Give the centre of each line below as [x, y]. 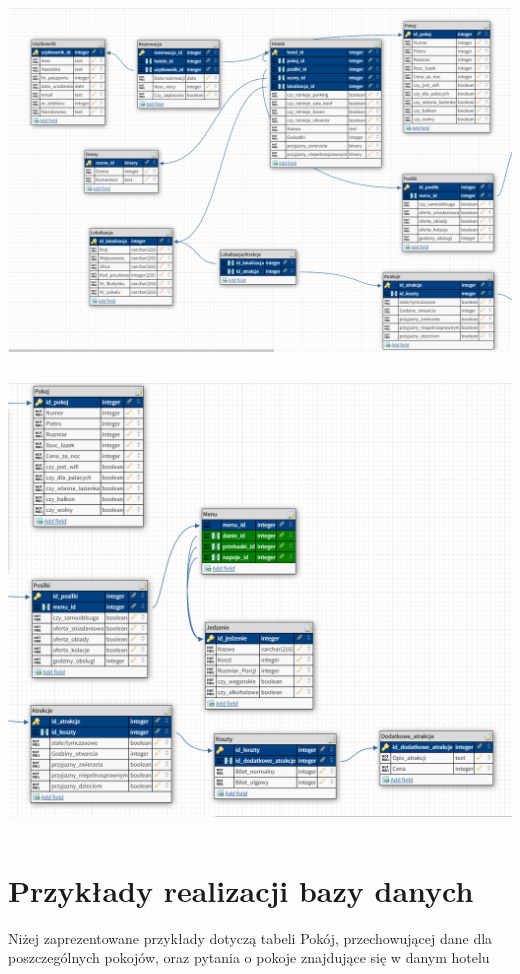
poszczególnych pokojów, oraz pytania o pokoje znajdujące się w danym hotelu [249, 957]
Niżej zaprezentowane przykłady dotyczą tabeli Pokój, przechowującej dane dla [250, 937]
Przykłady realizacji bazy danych [241, 889]
